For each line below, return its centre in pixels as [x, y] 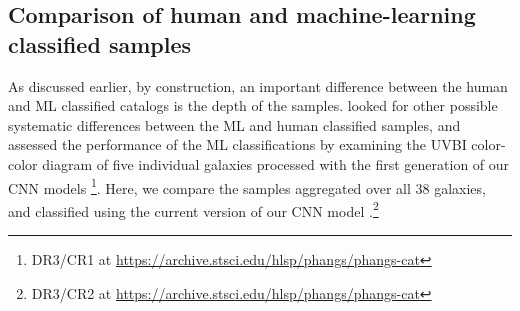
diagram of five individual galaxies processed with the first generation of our [276, 163]
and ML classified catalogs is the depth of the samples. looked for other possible [253, 105]
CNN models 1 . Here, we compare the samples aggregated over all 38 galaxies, [247, 186]
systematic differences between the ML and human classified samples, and [234, 124]
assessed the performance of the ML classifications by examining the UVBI [237, 144]
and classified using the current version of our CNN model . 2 [193, 209]
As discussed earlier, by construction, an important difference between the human [258, 85]
